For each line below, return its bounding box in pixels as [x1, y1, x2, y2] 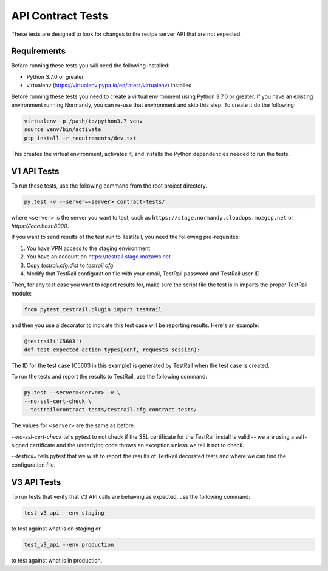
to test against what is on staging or [11, 525, 101, 532]
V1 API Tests [11, 166, 60, 176]
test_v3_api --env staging [24, 509, 104, 516]
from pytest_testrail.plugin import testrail [24, 306, 162, 313]
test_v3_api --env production [24, 541, 114, 548]
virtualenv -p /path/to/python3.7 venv [24, 118, 143, 124]
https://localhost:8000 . [11, 222, 69, 230]
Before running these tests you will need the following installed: [11, 62, 170, 69]
